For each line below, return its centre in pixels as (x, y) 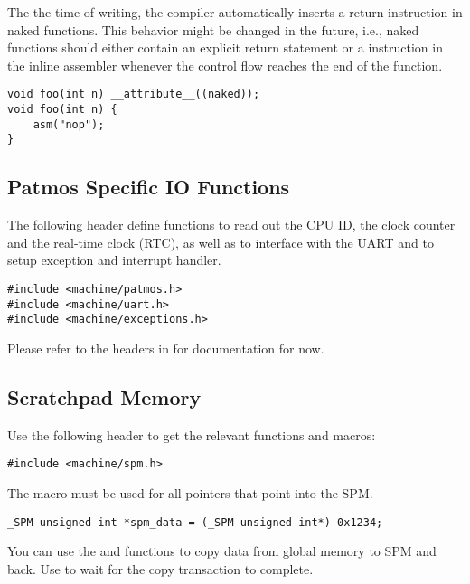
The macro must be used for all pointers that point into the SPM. (190, 493)
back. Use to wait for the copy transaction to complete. (160, 568)
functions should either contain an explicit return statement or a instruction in (225, 47)
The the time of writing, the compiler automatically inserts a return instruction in (235, 12)
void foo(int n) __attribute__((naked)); (134, 94)
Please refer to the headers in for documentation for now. (166, 348)
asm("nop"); (69, 124)
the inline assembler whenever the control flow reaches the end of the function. (225, 65)
